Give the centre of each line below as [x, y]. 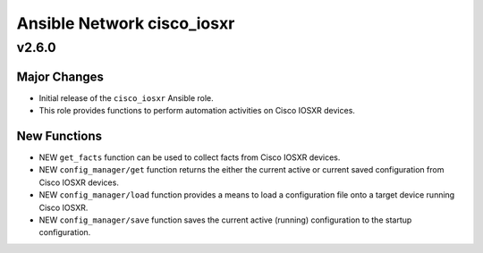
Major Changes [60, 76]
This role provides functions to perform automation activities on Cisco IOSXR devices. [197, 111]
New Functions [59, 135]
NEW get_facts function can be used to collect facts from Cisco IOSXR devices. [190, 157]
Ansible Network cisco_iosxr [126, 23]
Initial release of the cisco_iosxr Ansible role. [126, 97]
